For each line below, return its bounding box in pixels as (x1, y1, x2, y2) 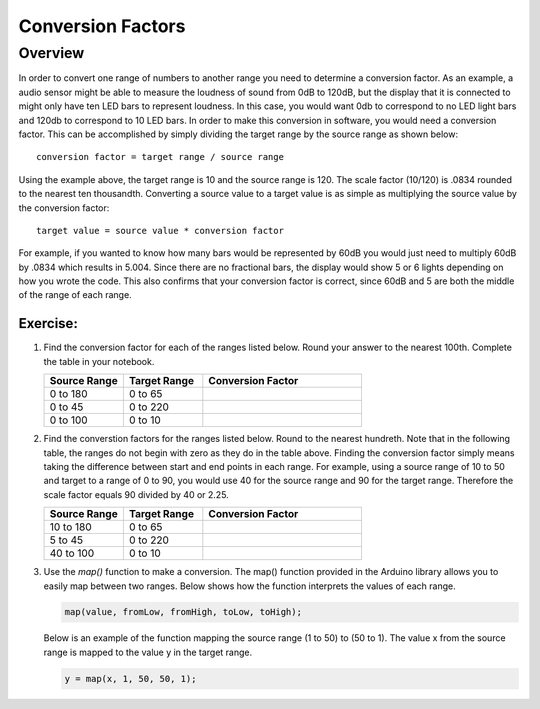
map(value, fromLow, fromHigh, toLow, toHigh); (64, 606, 302, 618)
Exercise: (18, 315, 79, 332)
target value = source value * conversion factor (36, 225, 285, 236)
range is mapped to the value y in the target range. (43, 646, 253, 658)
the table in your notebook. (43, 355, 155, 367)
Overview (18, 44, 85, 62)
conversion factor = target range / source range (36, 151, 285, 163)
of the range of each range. (18, 289, 132, 301)
